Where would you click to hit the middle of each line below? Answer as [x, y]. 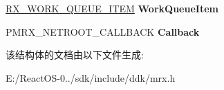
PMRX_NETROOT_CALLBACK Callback [103, 31]
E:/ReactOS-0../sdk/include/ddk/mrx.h [91, 77]
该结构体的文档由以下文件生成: [75, 55]
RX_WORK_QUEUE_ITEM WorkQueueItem [112, 8]
